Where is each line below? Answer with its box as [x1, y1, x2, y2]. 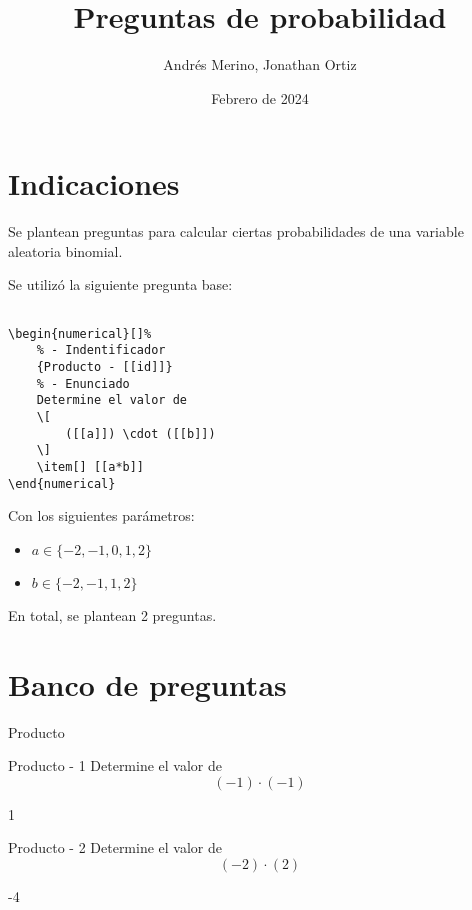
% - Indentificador [36, 343, 166, 358]
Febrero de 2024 [211, 87, 309, 108]
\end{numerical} [8, 476, 116, 491]
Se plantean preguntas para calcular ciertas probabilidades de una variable [8, 221, 464, 242]
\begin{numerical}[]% [8, 326, 152, 341]
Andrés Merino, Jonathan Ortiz [163, 54, 357, 75]
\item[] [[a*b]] [36, 459, 145, 474]
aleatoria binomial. [8, 240, 123, 261]
